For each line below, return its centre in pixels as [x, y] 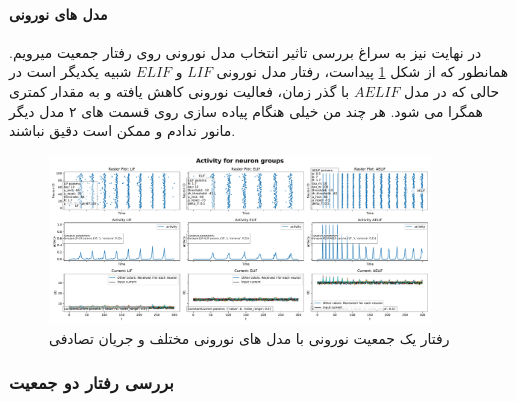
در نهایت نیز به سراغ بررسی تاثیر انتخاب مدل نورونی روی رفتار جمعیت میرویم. [245, 51]
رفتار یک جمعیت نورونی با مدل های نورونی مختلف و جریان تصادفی [249, 337]
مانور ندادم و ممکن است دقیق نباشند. [122, 130]
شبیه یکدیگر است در [70, 71]
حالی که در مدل [452, 90]
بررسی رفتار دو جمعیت [91, 382]
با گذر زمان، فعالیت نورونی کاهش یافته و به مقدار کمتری [179, 90]
